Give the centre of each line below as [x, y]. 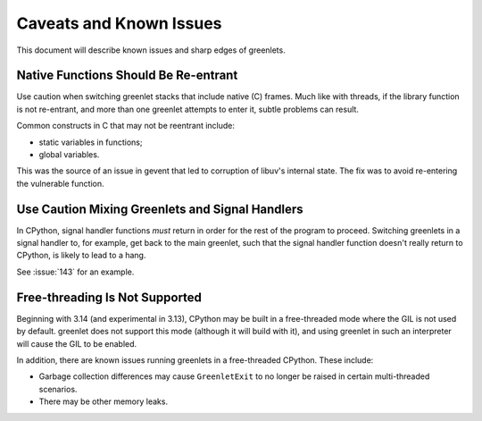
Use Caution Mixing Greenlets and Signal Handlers [160, 209]
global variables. [69, 155]
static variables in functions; [91, 142]
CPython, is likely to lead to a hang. [81, 256]
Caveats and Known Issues [119, 23]
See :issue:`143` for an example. [75, 272]
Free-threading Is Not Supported [109, 297]
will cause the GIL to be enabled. [77, 343]
